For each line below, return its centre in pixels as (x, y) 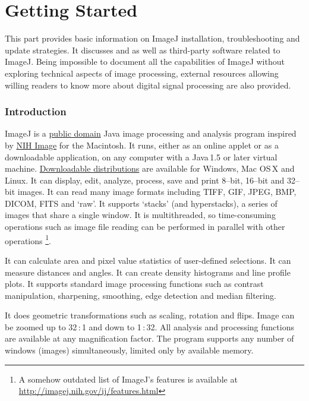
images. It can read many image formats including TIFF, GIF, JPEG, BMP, (157, 192)
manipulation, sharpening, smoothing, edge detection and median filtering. (141, 295)
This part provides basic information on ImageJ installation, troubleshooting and (152, 38)
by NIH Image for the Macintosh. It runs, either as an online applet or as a (142, 145)
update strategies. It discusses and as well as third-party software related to (143, 50)
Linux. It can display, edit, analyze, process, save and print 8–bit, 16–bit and (145, 180)
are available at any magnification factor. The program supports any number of (149, 338)
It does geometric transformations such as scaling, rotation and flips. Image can (150, 315)
